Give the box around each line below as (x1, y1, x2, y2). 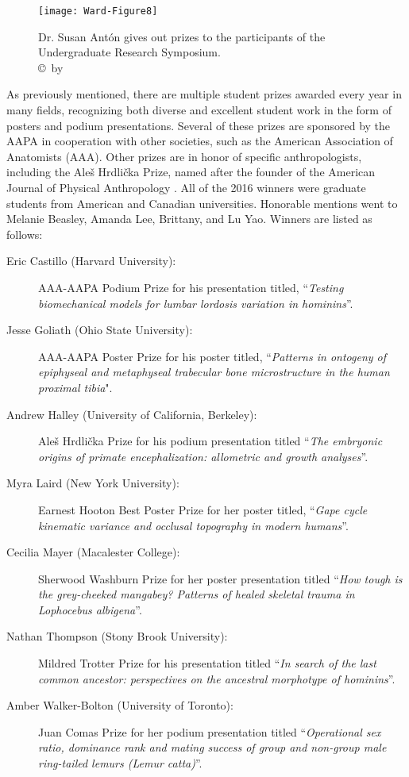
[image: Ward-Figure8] (38, 6, 158, 17)
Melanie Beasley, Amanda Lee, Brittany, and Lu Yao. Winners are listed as (6, 210, 372, 227)
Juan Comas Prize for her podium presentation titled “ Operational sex (38, 723, 381, 740)
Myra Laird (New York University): (6, 475, 179, 491)
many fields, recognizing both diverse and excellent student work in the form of (6, 102, 392, 118)
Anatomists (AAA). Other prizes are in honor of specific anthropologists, (6, 148, 362, 164)
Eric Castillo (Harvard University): (6, 252, 176, 269)
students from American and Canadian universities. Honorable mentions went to (6, 194, 398, 211)
